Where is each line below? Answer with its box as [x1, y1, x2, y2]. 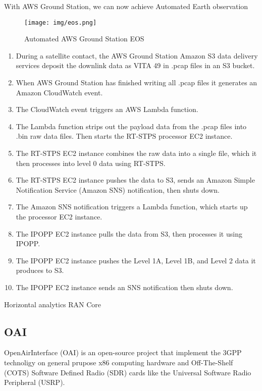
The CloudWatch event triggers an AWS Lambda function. [16, 104, 198, 115]
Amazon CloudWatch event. [16, 87, 103, 97]
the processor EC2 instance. [16, 211, 102, 221]
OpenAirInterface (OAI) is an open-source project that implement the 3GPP [4, 347, 242, 358]
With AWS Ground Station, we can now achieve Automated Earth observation [4, 1, 248, 11]
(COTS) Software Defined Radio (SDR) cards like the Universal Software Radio [4, 367, 251, 377]
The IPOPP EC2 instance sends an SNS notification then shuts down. [16, 282, 233, 292]
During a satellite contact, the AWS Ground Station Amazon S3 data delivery [16, 50, 258, 61]
